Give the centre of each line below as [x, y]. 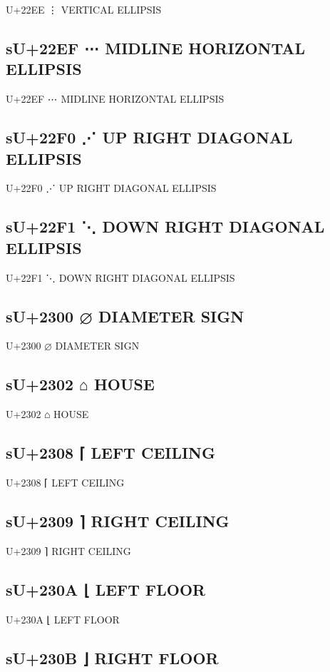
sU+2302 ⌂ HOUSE [80, 384]
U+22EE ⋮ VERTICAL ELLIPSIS [84, 9]
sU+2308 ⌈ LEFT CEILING [110, 453]
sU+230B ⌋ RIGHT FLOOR [112, 657]
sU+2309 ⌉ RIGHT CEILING [118, 520]
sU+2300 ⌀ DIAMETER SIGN [125, 316]
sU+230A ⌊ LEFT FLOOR [106, 589]
